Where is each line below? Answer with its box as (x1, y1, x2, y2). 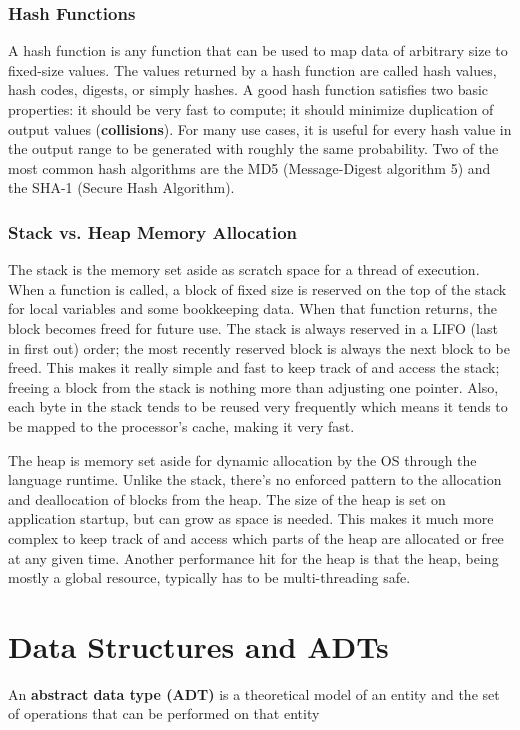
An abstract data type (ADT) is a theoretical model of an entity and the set (8, 683, 500, 704)
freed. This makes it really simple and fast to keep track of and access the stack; (8, 357, 500, 378)
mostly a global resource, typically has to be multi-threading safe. (8, 567, 411, 588)
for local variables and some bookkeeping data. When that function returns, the (8, 298, 497, 319)
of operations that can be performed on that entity (8, 703, 320, 724)
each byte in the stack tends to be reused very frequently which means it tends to (8, 396, 508, 417)
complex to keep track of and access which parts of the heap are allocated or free (8, 527, 504, 548)
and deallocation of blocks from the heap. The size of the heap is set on (8, 488, 446, 509)
